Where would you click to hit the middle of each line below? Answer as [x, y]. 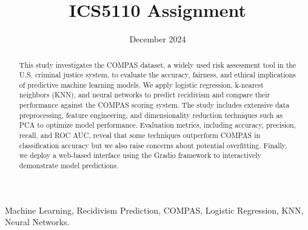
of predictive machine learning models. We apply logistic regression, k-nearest [141, 84]
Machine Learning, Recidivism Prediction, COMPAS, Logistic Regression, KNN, [154, 210]
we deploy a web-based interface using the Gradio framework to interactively [140, 155]
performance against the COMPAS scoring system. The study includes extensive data [154, 105]
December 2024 [158, 39]
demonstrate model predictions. [69, 166]
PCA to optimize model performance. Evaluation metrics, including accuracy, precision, [157, 125]
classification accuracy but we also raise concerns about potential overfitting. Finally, [153, 145]
